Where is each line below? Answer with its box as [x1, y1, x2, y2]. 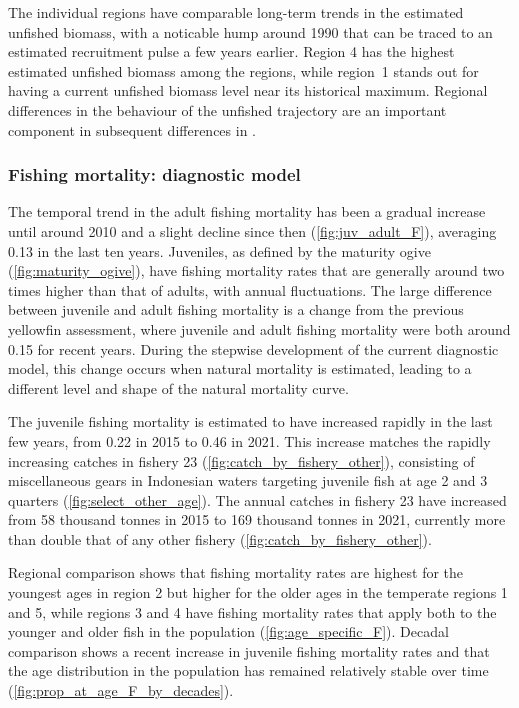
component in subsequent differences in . [8, 119, 256, 140]
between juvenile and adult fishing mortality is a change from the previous [8, 299, 464, 320]
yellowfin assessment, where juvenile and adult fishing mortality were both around [8, 318, 511, 339]
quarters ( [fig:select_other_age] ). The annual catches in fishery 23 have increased [8, 489, 507, 510]
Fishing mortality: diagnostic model [8, 162, 301, 187]
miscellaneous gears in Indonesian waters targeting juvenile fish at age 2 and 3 [8, 470, 488, 491]
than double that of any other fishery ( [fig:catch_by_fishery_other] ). [8, 528, 432, 549]
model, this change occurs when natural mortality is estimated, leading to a [8, 358, 472, 379]
